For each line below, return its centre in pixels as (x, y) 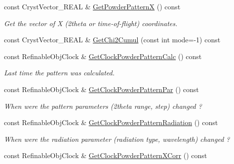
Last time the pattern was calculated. (59, 73)
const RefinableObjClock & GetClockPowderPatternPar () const (101, 89)
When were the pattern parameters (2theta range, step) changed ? (103, 106)
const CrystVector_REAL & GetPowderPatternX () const (92, 6)
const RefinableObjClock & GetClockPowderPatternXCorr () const (106, 155)
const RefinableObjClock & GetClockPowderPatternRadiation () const (111, 122)
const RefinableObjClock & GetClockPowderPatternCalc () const (103, 56)
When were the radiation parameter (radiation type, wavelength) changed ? (117, 139)
